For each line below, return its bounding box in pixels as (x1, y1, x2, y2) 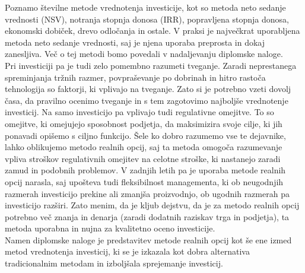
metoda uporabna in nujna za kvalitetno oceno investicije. (5, 222, 215, 234)
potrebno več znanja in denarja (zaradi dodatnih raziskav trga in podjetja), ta (5, 210, 290, 223)
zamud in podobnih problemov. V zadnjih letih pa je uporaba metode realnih (5, 164, 286, 176)
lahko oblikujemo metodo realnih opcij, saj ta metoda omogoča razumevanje (5, 141, 282, 153)
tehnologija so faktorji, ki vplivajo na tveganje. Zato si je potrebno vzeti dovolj (5, 82, 291, 95)
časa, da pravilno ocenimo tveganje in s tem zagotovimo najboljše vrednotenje (5, 94, 288, 106)
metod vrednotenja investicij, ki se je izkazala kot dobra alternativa (5, 245, 250, 258)
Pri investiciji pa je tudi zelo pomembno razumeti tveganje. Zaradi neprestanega (5, 59, 297, 71)
